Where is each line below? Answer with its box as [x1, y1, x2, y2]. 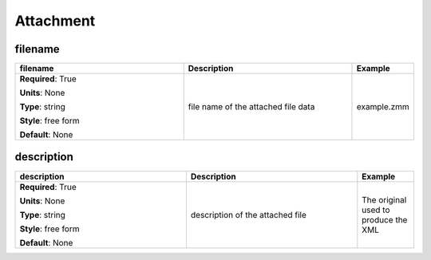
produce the [362, 214, 408, 225]
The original [362, 194, 407, 205]
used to [362, 204, 390, 215]
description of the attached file [190, 209, 306, 220]
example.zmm [356, 101, 410, 112]
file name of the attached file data [188, 101, 315, 112]
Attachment [14, 12, 96, 30]
